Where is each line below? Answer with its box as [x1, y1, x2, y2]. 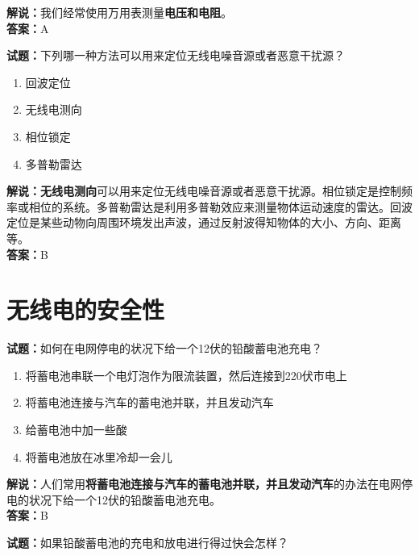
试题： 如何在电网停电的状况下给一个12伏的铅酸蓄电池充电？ [6, 340, 322, 357]
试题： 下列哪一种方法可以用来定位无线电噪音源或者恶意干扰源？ [6, 47, 345, 64]
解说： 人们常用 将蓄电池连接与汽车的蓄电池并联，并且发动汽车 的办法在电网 [6, 475, 401, 492]
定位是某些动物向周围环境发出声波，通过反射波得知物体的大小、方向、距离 [6, 214, 401, 231]
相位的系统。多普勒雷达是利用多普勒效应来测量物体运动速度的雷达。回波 [28, 198, 413, 215]
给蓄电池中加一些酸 [25, 421, 127, 438]
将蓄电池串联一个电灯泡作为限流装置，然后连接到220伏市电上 [25, 366, 347, 383]
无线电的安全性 [6, 293, 165, 326]
